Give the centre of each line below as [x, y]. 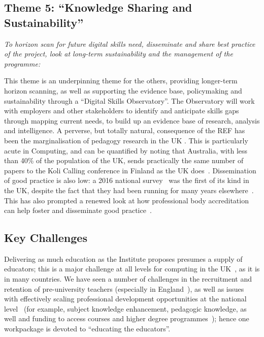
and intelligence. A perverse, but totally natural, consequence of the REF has [125, 130]
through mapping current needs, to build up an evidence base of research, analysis [132, 120]
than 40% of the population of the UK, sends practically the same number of [124, 160]
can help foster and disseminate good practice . [78, 210]
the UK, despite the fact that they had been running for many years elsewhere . [129, 190]
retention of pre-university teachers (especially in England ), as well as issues [124, 288]
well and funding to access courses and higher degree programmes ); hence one [127, 318]
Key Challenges [46, 238]
